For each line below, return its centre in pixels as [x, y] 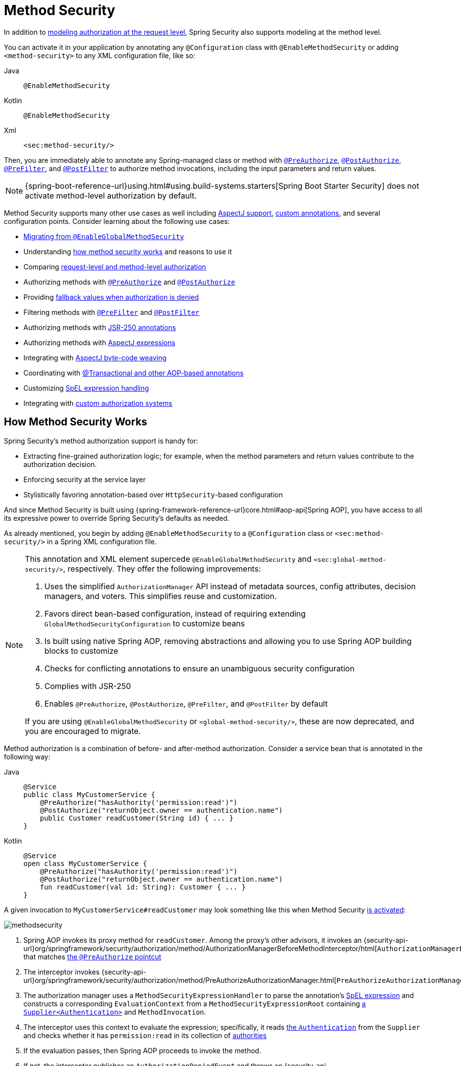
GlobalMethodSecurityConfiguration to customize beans [145, 623]
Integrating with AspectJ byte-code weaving [95, 357]
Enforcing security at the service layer [85, 479]
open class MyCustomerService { [85, 863]
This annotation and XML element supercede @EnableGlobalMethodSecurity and [168, 559]
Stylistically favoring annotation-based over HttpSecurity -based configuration [153, 494]
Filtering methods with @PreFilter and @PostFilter [112, 312]
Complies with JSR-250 [88, 686]
